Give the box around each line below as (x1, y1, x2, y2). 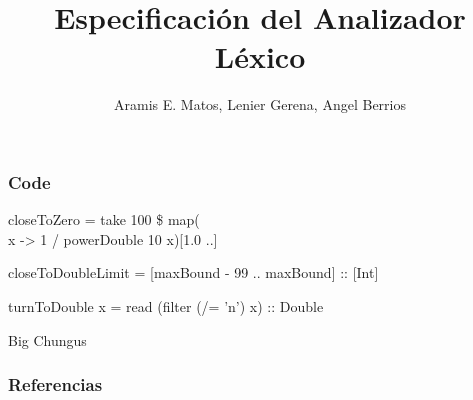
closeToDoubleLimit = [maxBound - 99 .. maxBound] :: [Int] (8, 262, 379, 283)
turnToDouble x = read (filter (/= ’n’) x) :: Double (8, 295, 324, 316)
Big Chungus (8, 329, 87, 350)
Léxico (214, 36, 306, 77)
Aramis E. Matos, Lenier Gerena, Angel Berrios (114, 94, 406, 115)
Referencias (8, 372, 103, 397)
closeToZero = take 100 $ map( (8, 209, 200, 230)
